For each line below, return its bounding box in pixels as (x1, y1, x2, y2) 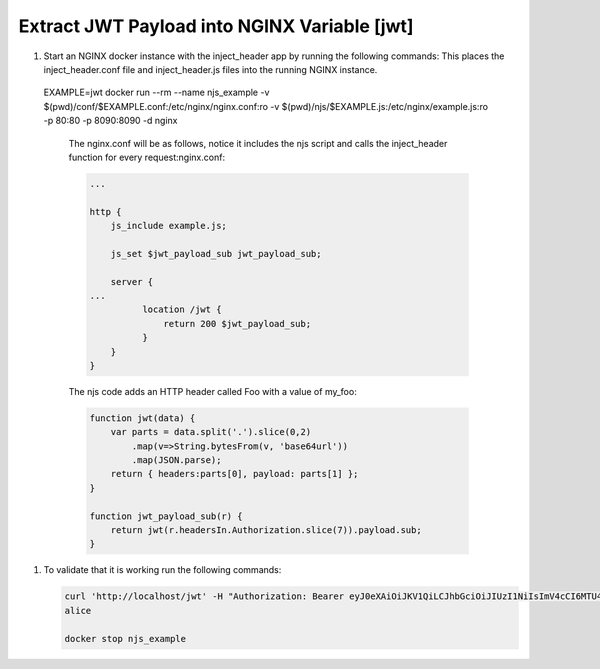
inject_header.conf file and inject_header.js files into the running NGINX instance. (43, 63, 378, 75)
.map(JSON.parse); (131, 455, 222, 466)
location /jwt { (141, 304, 222, 315)
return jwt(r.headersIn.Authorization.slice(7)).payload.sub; (110, 525, 422, 536)
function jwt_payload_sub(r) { (89, 510, 244, 522)
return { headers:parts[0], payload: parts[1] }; (110, 468, 359, 480)
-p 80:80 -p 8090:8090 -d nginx (43, 115, 178, 127)
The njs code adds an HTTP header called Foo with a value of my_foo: (68, 385, 357, 397)
